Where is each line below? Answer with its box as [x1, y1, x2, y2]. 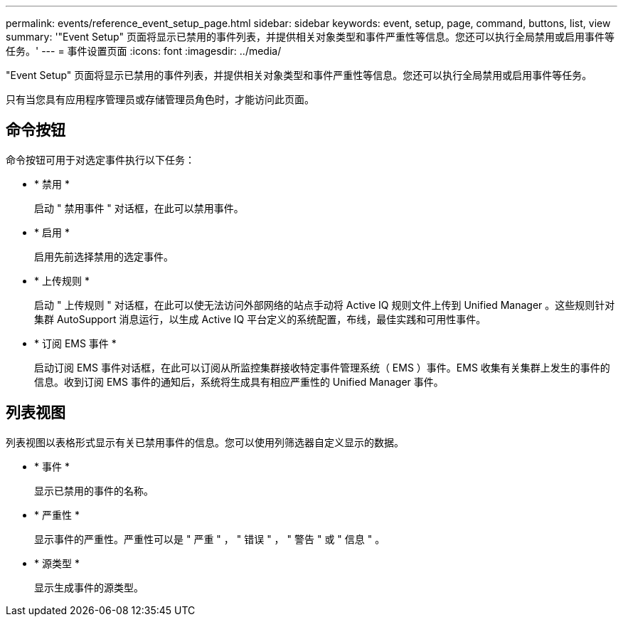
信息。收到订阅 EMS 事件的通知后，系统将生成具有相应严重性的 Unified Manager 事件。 [34, 375, 444, 388]
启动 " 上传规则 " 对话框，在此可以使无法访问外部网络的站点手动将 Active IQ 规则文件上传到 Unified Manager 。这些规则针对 [34, 298, 615, 311]
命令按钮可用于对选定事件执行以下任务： [6, 153, 195, 166]
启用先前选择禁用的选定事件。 [34, 250, 174, 263]
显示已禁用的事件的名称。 [34, 484, 154, 497]
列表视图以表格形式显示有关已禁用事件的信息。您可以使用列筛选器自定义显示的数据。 [6, 436, 404, 448]
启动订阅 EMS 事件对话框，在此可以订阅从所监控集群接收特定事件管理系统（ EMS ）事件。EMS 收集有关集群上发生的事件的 [34, 361, 610, 374]
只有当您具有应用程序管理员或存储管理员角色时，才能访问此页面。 [6, 93, 314, 105]
